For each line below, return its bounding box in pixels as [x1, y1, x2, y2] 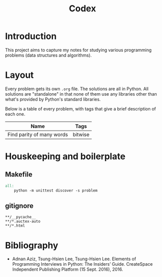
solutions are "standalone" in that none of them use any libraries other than [5, 91, 157, 97]
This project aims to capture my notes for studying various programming [5, 47, 152, 53]
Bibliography [5, 240, 58, 251]
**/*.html [5, 223, 26, 228]
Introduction [5, 31, 57, 42]
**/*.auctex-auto [5, 219, 41, 224]
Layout [5, 69, 34, 81]
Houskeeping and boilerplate [5, 151, 126, 162]
